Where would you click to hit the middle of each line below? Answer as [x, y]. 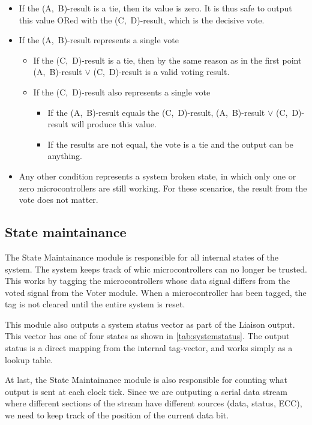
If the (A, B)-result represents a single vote [99, 40]
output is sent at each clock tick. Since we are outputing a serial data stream [146, 391]
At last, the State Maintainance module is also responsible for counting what [146, 380]
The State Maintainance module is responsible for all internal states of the [142, 257]
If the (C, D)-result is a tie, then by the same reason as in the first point [167, 60]
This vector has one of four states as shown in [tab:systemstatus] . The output [147, 336]
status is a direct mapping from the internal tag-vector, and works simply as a [149, 348]
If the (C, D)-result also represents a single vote [122, 92]
